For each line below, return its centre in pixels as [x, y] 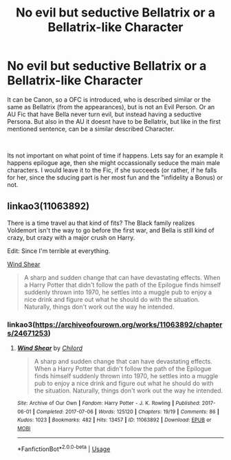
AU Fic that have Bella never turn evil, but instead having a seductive [104, 114]
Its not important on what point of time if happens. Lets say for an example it [115, 155]
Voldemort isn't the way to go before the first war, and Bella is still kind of [111, 230]
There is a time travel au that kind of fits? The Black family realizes [101, 223]
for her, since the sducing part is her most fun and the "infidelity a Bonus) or [115, 177]
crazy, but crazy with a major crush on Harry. [71, 237]
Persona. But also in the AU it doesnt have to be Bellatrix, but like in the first [114, 121]
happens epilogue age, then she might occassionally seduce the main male [114, 162]
